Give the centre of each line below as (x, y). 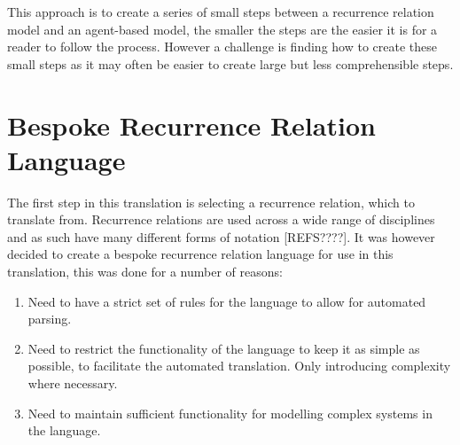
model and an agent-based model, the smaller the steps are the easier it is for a (222, 29)
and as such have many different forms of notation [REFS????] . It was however (221, 236)
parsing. (50, 319)
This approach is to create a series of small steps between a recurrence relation (221, 12)
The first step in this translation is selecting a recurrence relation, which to (211, 202)
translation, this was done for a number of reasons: (145, 272)
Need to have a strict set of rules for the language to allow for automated (227, 301)
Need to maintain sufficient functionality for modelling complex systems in (230, 413)
